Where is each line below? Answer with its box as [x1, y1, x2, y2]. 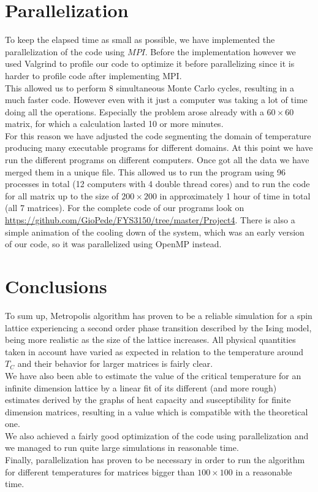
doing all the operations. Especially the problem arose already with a [5, 105, 264, 118]
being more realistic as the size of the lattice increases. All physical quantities [5, 333, 296, 346]
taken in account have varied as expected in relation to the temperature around [5, 345, 304, 358]
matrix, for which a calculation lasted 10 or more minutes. [5, 117, 224, 130]
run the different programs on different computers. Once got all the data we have [5, 153, 309, 166]
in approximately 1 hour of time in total [159, 189, 311, 202]
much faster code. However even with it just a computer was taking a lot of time [5, 93, 308, 106]
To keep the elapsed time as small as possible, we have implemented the [5, 33, 275, 46]
